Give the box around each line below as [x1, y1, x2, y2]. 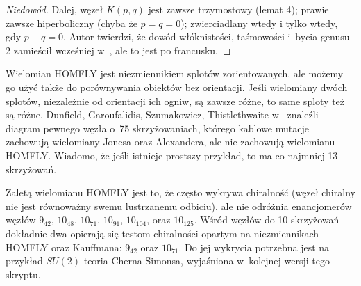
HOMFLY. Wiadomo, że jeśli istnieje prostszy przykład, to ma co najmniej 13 [6, 148, 338, 162]
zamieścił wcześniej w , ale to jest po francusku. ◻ [13, 42, 231, 57]
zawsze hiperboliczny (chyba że [6, 15, 137, 30]
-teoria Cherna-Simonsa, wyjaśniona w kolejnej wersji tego [81, 253, 330, 268]
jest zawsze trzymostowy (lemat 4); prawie [148, 2, 329, 16]
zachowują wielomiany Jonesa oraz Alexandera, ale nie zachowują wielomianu [6, 134, 335, 149]
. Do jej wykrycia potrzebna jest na [178, 239, 330, 254]
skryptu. [6, 267, 41, 281]
